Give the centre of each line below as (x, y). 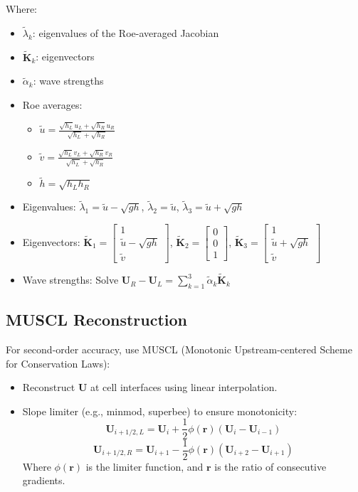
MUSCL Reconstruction (96, 320)
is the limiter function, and (144, 466)
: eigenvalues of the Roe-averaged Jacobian (126, 32)
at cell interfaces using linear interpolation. (184, 387)
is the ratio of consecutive (270, 466)
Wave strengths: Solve (70, 280)
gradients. (44, 480)
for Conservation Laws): (58, 363)
